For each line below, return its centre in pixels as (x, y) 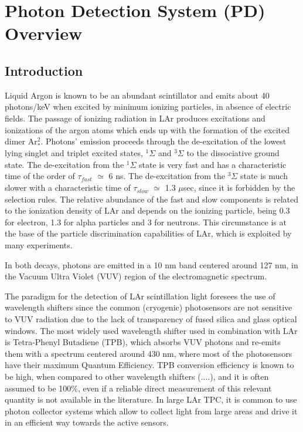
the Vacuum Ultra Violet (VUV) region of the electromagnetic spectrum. (136, 276)
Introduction (44, 70)
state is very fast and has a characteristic (213, 164)
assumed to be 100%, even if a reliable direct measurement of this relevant (138, 388)
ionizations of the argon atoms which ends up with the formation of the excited (147, 129)
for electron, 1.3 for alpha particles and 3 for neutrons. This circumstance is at (146, 222)
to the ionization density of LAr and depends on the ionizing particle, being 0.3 (147, 210)
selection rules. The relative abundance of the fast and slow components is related (152, 199)
